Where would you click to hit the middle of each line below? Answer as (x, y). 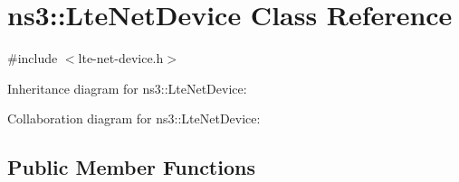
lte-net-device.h (121, 58)
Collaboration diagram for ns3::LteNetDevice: (134, 118)
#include (33, 58)
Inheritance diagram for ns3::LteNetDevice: (127, 88)
